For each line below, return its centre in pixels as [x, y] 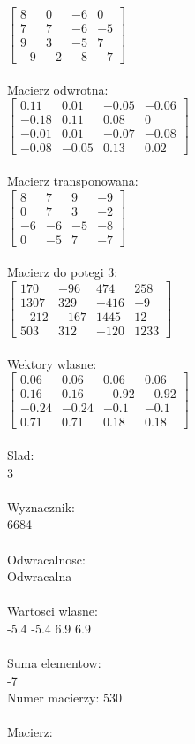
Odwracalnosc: [46, 559]
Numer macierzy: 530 [64, 698]
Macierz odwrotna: [58, 89]
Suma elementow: [54, 663]
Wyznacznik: [41, 506]
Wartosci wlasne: [52, 611]
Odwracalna [40, 576]
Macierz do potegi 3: [63, 272]
